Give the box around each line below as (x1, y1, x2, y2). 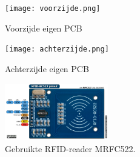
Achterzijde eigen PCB (5, 62, 89, 75)
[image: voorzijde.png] (5, 4, 101, 13)
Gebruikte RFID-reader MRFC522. (5, 142, 136, 155)
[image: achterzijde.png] (5, 45, 109, 54)
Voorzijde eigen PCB (5, 21, 82, 34)
